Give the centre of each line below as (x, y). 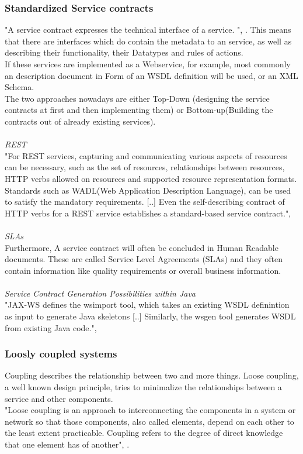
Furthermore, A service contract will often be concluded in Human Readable (142, 247)
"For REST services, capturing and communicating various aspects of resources (146, 155)
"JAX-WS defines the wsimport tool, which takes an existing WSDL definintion (147, 305)
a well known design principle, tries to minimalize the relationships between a (143, 387)
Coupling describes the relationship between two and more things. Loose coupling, (152, 375)
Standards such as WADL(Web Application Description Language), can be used (148, 190)
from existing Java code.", (51, 327)
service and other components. (59, 398)
